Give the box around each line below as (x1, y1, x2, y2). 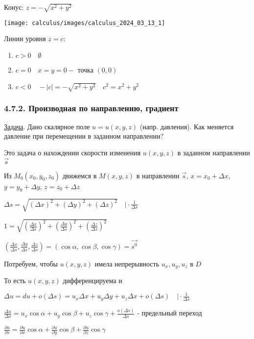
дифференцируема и (63, 275, 122, 286)
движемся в (62, 170, 97, 180)
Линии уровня (4, 33, 46, 44)
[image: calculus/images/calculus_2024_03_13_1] (4, 19, 165, 26)
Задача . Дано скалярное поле (4, 121, 90, 131)
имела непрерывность (94, 258, 160, 268)
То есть (4, 275, 26, 286)
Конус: (4, 2, 24, 12)
